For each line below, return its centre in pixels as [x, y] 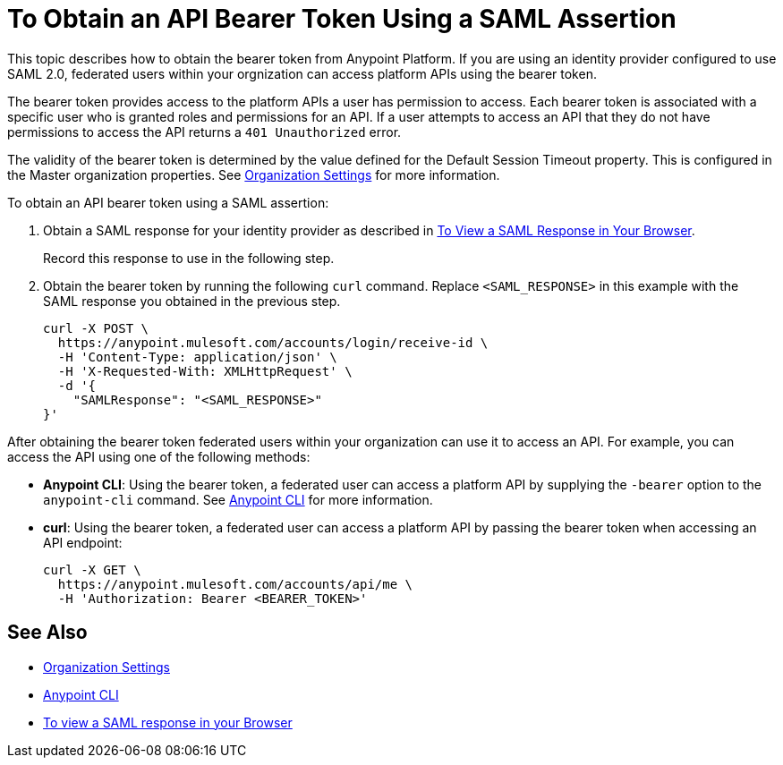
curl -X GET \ [92, 569]
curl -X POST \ [96, 328]
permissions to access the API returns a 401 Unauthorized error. [204, 132]
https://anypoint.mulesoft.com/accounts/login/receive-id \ [273, 342]
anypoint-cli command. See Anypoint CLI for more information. [238, 499]
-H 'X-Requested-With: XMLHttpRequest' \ [205, 371]
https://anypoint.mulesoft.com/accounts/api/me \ [235, 584]
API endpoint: [83, 542]
